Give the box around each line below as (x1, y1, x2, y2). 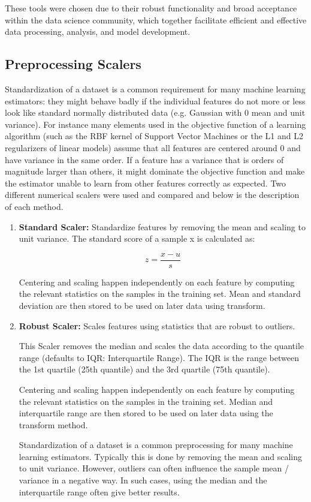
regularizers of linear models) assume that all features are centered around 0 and (5, 141, 301, 154)
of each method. (5, 200, 64, 212)
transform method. (19, 418, 88, 431)
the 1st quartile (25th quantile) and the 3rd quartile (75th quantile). (19, 363, 270, 375)
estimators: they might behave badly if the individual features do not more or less (5, 94, 306, 107)
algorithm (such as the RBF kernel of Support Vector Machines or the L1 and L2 (5, 130, 304, 142)
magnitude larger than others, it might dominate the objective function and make (5, 165, 305, 178)
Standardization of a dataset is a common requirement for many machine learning (5, 82, 306, 95)
